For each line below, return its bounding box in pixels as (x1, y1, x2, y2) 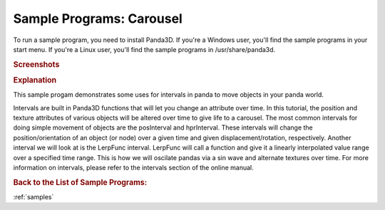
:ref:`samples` (13, 193, 54, 201)
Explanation (13, 75, 57, 85)
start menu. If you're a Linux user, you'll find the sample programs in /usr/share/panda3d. (13, 45, 276, 53)
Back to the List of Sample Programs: (13, 177, 148, 187)
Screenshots (13, 59, 60, 69)
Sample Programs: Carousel (13, 11, 183, 26)
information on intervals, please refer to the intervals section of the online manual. (13, 163, 254, 172)
